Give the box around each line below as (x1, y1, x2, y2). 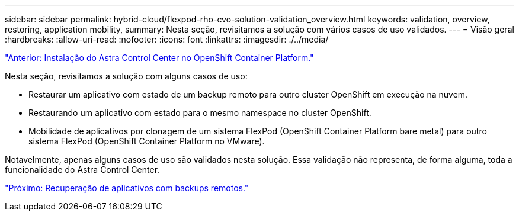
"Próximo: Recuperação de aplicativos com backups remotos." (5, 183, 249, 193)
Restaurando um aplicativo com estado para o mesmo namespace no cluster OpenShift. (28, 108, 371, 118)
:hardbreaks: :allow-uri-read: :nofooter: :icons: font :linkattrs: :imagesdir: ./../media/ (5, 34, 329, 44)
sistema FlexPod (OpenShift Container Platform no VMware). (28, 136, 265, 146)
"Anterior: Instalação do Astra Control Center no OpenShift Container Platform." (5, 53, 314, 63)
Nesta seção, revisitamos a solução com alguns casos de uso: (5, 71, 248, 81)
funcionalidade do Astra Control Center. (5, 165, 160, 175)
